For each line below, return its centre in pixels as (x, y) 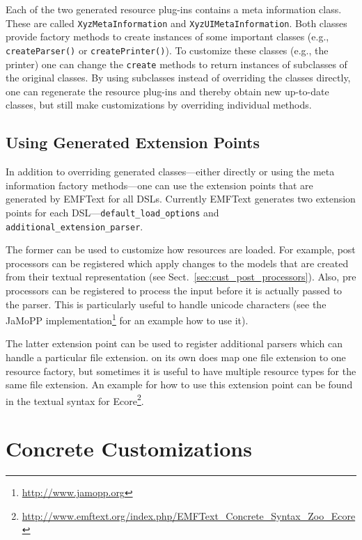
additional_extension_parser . (74, 226)
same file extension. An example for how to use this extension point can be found (179, 384)
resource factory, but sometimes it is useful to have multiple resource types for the (181, 371)
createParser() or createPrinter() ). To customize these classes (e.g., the (167, 50)
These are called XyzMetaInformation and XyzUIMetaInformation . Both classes (176, 23)
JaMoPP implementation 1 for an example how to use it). (127, 319)
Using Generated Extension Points (133, 142)
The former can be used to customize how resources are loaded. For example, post (181, 249)
